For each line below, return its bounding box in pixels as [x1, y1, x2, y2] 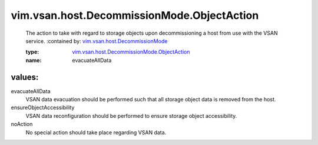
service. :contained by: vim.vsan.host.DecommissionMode [25, 37, 168, 44]
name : [25, 57, 42, 64]
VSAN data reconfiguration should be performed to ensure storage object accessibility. [25, 112, 237, 119]
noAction [11, 121, 33, 128]
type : [25, 48, 39, 55]
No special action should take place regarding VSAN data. [25, 128, 167, 136]
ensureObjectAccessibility [11, 104, 75, 111]
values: [11, 72, 39, 82]
